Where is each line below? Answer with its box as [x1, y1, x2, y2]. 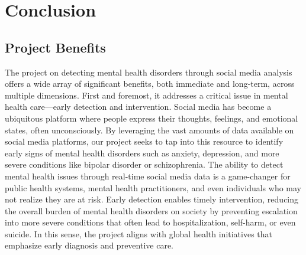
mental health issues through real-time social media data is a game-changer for [5, 169, 291, 182]
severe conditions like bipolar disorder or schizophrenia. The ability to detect [5, 158, 284, 171]
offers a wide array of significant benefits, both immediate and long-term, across [5, 77, 295, 90]
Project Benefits [5, 38, 106, 56]
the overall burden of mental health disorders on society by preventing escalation [5, 204, 298, 217]
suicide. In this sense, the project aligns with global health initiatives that [5, 227, 273, 240]
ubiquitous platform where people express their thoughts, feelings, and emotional [5, 112, 298, 124]
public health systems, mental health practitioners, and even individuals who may [5, 181, 301, 194]
